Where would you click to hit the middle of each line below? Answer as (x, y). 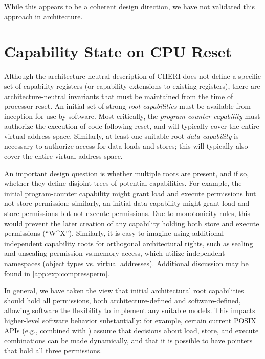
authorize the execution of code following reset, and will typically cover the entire (132, 126)
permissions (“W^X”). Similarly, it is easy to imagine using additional (114, 233)
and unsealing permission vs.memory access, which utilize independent (115, 253)
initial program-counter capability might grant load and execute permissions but (130, 193)
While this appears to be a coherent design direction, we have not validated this (130, 6)
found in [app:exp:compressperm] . (57, 273)
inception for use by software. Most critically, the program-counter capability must (132, 116)
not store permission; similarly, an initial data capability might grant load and (127, 203)
